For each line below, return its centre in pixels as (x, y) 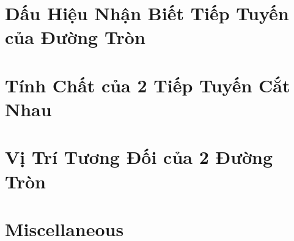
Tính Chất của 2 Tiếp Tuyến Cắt (148, 85)
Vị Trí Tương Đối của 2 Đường (139, 157)
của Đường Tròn (75, 37)
